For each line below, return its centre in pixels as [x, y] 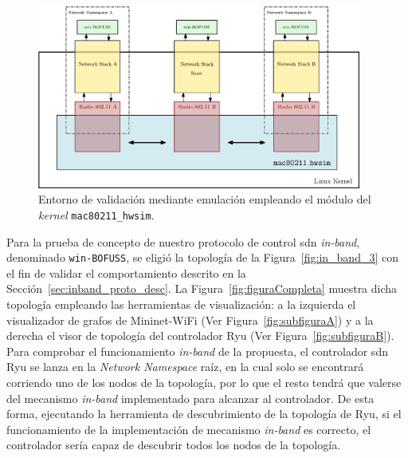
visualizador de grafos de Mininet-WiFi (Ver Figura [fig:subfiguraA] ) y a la [190, 320]
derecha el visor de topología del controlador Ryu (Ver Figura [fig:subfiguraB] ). [200, 336]
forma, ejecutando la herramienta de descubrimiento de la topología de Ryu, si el [204, 414]
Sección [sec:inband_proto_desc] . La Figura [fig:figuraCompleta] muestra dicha [202, 288]
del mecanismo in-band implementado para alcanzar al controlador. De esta [190, 398]
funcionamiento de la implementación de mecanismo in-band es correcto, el [189, 429]
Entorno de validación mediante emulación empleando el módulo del [205, 199]
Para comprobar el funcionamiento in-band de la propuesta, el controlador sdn [197, 351]
